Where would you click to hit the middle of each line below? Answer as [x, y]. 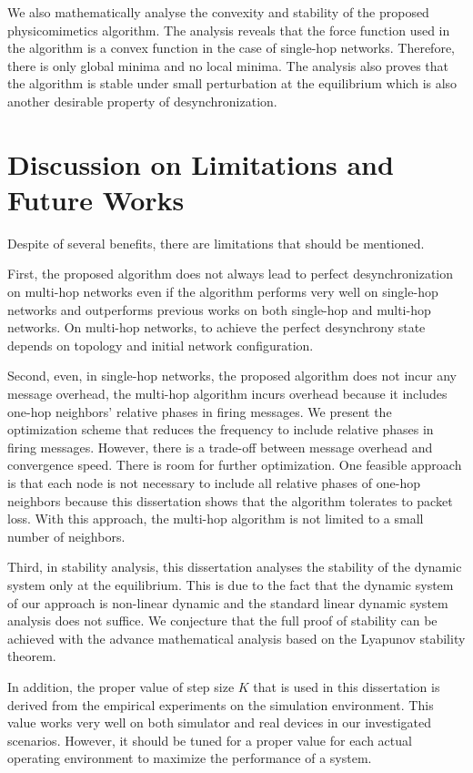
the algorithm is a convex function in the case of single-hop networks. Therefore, [231, 48]
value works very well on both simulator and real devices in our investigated [219, 722]
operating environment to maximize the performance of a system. [190, 758]
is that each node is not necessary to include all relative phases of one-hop [214, 483]
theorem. [32, 656]
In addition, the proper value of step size [121, 686]
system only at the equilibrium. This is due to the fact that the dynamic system [231, 584]
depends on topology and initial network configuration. [161, 345]
